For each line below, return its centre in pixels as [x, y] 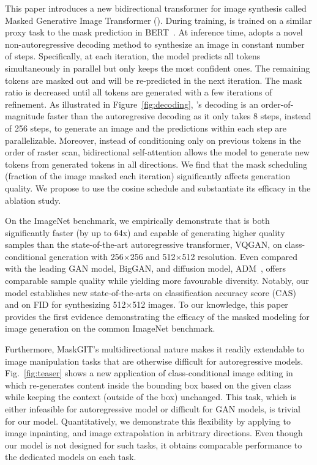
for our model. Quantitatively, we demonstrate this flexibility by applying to [148, 421]
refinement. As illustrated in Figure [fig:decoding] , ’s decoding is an [132, 104]
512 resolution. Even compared [240, 256]
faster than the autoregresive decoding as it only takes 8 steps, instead [179, 116]
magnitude [25, 116]
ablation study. [33, 200]
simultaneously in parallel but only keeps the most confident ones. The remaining [158, 68]
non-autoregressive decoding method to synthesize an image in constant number [155, 44]
